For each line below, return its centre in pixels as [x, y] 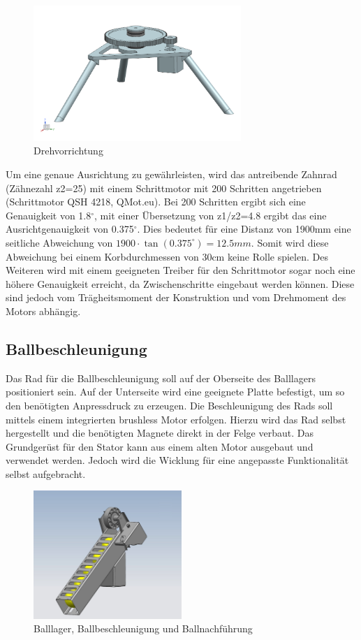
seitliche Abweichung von [59, 242]
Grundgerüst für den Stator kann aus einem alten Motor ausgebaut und [160, 446]
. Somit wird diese [290, 242]
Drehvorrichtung [68, 151]
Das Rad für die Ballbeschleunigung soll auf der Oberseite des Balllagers [161, 378]
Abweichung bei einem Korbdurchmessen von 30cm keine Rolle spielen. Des [167, 256]
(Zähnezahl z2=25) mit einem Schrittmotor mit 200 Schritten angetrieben [164, 188]
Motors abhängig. [43, 311]
